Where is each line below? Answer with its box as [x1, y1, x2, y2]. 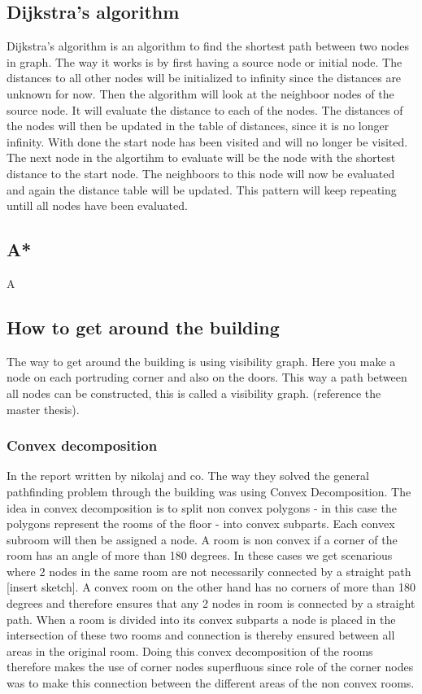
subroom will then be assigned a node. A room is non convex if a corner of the [7, 530, 398, 548]
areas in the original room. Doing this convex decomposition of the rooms [7, 642, 373, 659]
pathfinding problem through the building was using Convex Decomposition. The [7, 482, 411, 500]
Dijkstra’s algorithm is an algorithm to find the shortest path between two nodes [7, 37, 410, 55]
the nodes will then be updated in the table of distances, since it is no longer [7, 117, 389, 134]
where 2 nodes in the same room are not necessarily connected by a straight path [7, 562, 411, 579]
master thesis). [7, 400, 80, 417]
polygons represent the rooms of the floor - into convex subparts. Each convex [7, 515, 395, 532]
